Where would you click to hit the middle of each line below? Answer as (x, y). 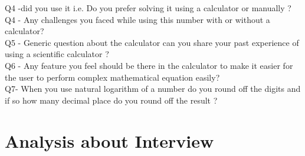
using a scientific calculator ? (57, 54)
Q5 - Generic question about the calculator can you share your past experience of (152, 42)
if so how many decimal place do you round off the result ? (111, 100)
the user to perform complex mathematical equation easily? (112, 77)
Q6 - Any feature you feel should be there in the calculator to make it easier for (149, 65)
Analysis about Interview (109, 140)
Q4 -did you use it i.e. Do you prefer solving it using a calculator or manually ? (148, 8)
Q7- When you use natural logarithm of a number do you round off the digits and (153, 89)
